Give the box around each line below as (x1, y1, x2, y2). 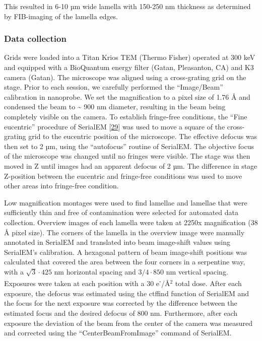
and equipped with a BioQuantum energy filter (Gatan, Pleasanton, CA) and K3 (4, 62, 254, 72)
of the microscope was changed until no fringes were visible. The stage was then (4, 151, 250, 161)
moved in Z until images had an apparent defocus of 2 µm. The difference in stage (4, 160, 257, 171)
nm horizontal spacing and (54, 266, 136, 277)
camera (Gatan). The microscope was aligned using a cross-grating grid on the (4, 72, 246, 82)
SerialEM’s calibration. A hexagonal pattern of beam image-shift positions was (4, 246, 247, 257)
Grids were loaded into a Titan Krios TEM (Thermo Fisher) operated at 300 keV (4, 52, 255, 62)
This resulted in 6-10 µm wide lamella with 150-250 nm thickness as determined (4, 1, 251, 11)
